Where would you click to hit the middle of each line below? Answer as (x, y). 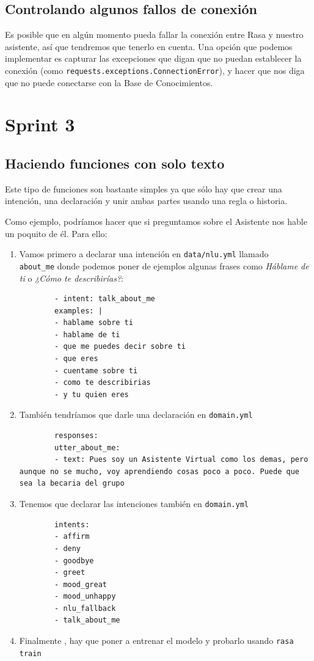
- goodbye (74, 561)
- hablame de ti (87, 334)
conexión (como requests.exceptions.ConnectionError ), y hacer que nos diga (155, 70)
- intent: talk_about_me (105, 299)
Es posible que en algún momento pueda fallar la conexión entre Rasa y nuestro (154, 35)
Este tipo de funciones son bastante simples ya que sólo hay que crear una (144, 188)
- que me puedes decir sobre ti (120, 347)
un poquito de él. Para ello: (56, 233)
